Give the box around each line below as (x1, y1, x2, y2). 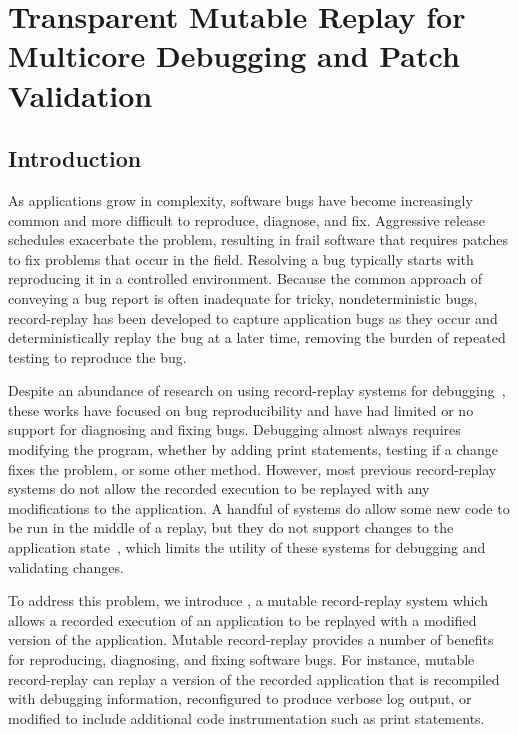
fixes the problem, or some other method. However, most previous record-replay (8, 458, 497, 479)
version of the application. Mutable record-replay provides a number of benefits (8, 629, 494, 650)
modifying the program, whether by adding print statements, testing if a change (8, 439, 499, 460)
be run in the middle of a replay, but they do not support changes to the (8, 517, 454, 538)
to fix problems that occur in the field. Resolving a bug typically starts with (8, 248, 474, 269)
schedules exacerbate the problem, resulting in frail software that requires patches (8, 229, 509, 250)
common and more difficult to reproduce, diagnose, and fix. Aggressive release (8, 209, 485, 230)
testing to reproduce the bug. (8, 346, 187, 367)
